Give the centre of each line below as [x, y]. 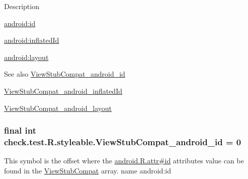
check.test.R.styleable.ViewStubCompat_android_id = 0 [123, 142]
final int [20, 130]
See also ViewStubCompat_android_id [65, 74]
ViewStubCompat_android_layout [58, 108]
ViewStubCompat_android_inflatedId [63, 91]
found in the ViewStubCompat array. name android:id [88, 170]
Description [22, 6]
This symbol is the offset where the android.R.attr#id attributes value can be [124, 161]
